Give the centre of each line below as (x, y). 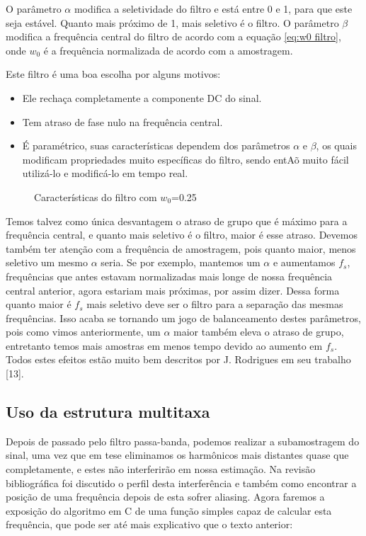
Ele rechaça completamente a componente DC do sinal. (142, 97)
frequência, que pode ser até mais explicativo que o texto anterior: (149, 524)
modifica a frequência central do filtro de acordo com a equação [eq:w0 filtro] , (173, 36)
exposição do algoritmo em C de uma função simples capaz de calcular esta (169, 510)
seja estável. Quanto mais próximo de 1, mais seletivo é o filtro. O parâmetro (172, 22)
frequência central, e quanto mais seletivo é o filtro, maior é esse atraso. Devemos (182, 235)
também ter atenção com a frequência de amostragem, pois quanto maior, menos (181, 248)
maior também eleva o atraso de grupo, (259, 332)
